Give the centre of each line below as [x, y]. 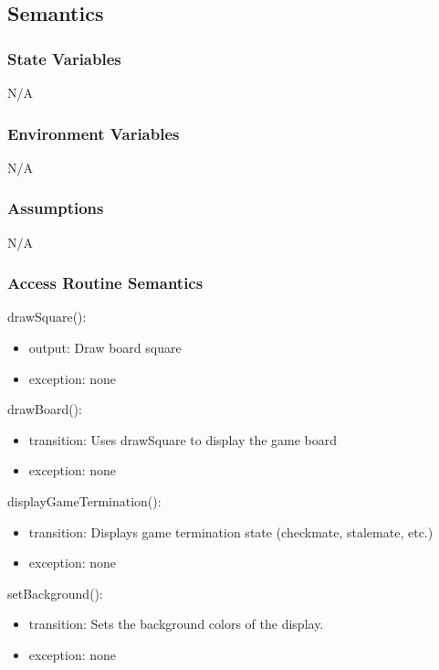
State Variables [64, 58]
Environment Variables [94, 133]
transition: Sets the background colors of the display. [176, 624]
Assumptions [56, 208]
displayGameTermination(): [84, 501]
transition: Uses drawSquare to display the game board [183, 439]
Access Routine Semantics [105, 283]
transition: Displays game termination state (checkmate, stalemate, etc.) [231, 532]
